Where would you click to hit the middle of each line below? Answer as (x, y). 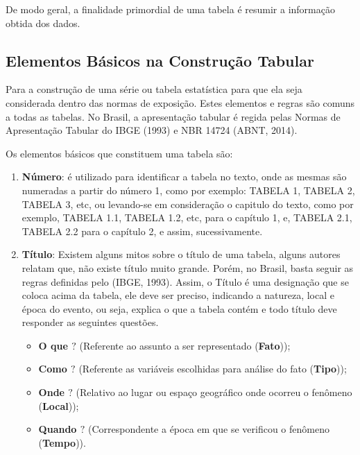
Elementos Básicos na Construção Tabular (160, 60)
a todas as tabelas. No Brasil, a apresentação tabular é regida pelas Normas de (173, 116)
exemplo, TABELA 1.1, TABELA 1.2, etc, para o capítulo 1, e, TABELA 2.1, (187, 217)
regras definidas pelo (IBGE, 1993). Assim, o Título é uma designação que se (185, 281)
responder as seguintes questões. (90, 322)
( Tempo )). (62, 442)
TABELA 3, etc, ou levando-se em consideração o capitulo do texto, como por (188, 204)
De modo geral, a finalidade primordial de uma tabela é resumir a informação (170, 9)
